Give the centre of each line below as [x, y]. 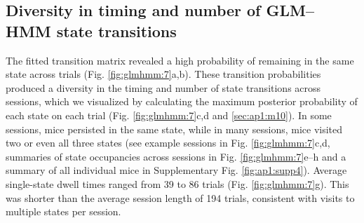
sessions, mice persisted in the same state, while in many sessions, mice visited [174, 129]
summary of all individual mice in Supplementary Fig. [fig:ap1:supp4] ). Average [176, 170]
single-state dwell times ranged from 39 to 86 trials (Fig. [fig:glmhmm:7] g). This [177, 183]
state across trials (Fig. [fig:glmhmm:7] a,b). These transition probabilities [163, 74]
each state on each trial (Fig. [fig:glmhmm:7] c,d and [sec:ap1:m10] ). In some [169, 115]
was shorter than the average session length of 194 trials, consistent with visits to [180, 197]
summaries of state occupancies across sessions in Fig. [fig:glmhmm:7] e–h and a [176, 156]
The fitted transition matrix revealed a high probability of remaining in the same [180, 60]
